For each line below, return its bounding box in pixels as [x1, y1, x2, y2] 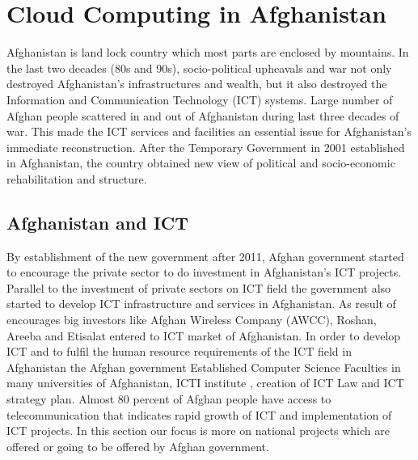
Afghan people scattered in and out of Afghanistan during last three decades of [6, 107, 399, 124]
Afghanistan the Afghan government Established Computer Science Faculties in [6, 358, 401, 375]
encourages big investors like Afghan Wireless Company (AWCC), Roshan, [6, 311, 377, 328]
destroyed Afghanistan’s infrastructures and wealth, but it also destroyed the [6, 75, 387, 92]
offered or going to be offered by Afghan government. [6, 437, 269, 454]
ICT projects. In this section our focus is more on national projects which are [6, 422, 390, 439]
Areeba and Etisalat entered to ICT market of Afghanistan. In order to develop [6, 327, 401, 344]
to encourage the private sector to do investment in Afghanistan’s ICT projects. [6, 264, 402, 281]
